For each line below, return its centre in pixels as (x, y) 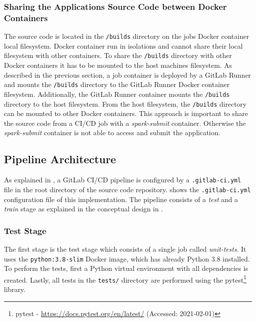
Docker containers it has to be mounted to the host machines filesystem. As (118, 65)
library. (15, 289)
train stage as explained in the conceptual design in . (84, 209)
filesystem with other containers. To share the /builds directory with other (118, 55)
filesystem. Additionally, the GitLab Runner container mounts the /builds (117, 94)
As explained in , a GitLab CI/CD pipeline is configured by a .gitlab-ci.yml (123, 180)
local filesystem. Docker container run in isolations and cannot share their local (123, 45)
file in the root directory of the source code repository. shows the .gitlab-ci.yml (128, 189)
